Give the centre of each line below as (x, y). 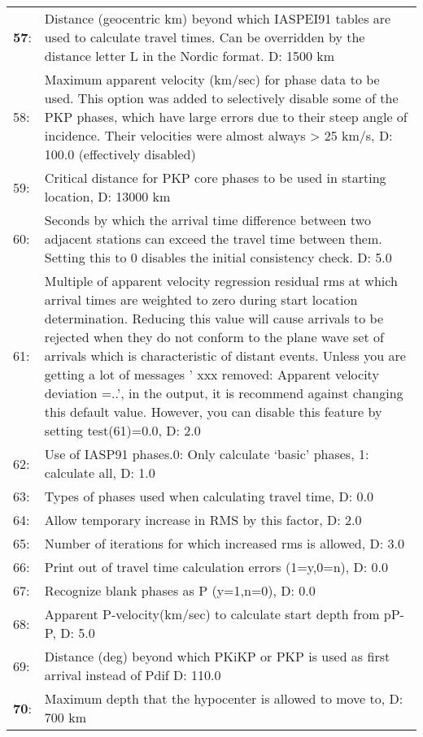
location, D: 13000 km (107, 196)
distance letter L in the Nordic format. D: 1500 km (190, 56)
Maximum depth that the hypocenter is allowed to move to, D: (224, 698)
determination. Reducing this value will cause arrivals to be (214, 318)
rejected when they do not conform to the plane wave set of (214, 337)
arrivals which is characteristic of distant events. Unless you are (225, 355)
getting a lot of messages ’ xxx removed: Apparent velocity (211, 374)
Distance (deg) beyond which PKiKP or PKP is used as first (217, 656)
